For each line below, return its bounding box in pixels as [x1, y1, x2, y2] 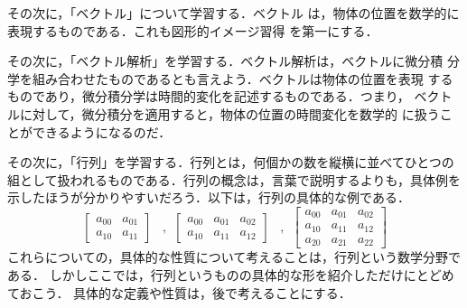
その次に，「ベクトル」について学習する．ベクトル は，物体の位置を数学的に [7, 4, 460, 22]
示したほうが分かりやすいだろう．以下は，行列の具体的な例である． [7, 188, 410, 207]
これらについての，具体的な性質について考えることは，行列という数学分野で [7, 247, 461, 266]
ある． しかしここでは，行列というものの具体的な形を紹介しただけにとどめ [7, 266, 454, 284]
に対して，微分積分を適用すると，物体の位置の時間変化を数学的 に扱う [19, 104, 440, 123]
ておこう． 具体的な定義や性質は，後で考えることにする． [7, 283, 351, 302]
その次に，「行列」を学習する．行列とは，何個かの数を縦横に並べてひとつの [7, 153, 454, 172]
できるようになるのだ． [32, 122, 172, 141]
